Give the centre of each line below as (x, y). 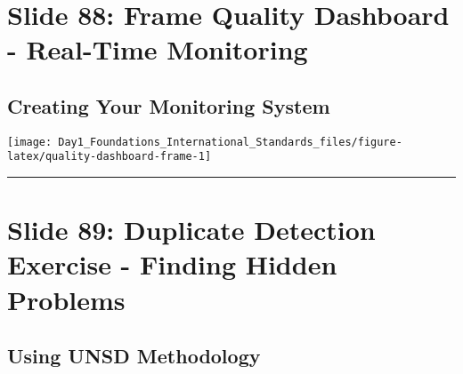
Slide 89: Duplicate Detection (191, 230)
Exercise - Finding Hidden (172, 264)
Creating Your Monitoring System (169, 105)
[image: (30, 142)
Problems (66, 299)
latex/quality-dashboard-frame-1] (110, 157)
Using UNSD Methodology (134, 356)
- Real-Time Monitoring (158, 49)
